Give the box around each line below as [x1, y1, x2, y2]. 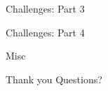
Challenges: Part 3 [6, 1, 85, 15]
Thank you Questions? [6, 71, 102, 86]
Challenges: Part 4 [6, 24, 85, 39]
